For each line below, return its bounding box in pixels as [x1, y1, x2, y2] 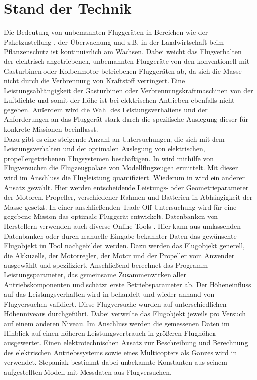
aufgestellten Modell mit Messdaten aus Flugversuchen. [4, 366, 171, 377]
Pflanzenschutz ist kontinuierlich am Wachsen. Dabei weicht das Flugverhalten [4, 46, 242, 56]
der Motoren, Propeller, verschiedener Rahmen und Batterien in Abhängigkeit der [4, 192, 253, 202]
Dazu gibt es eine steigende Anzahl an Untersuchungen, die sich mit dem [4, 133, 225, 144]
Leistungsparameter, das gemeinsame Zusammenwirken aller [4, 269, 186, 279]
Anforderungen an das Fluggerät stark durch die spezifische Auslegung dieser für [4, 114, 249, 124]
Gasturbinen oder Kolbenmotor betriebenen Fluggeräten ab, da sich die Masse [4, 65, 242, 76]
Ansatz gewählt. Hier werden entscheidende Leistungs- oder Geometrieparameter [4, 182, 249, 192]
